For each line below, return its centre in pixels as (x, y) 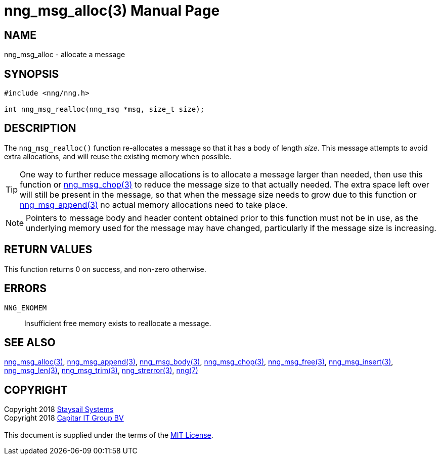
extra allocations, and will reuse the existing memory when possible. (118, 156)
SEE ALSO (30, 342)
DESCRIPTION (40, 128)
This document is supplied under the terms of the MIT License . (109, 435)
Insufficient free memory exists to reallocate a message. (118, 323)
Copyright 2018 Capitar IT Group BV (64, 418)
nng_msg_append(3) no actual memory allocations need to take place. (154, 204)
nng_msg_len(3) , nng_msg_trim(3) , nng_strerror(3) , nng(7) (101, 371)
